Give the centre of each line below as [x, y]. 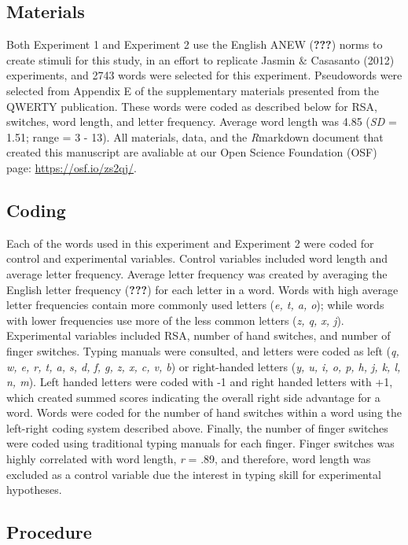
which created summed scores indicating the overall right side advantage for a [193, 397]
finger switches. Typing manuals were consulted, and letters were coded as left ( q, [203, 350]
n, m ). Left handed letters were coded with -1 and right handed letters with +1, [200, 382]
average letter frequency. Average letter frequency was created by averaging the [197, 273]
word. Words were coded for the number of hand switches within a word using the [204, 412]
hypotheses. [34, 490]
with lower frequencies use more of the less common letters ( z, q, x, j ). [175, 320]
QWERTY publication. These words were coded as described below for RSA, [192, 106]
